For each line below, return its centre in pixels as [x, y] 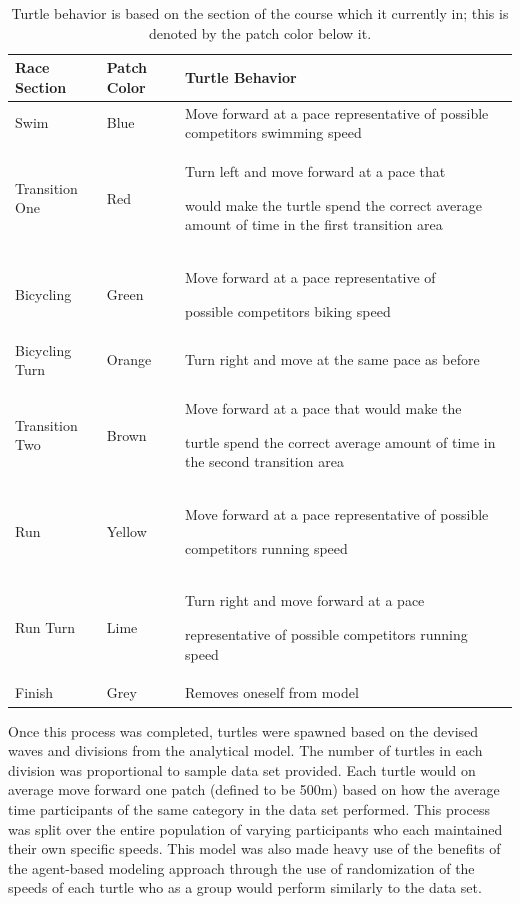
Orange [129, 359]
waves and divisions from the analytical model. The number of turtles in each [245, 750]
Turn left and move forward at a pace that [315, 171]
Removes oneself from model [271, 692]
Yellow [126, 530]
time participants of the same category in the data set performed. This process [249, 808]
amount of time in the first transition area [313, 224]
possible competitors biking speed [287, 310]
